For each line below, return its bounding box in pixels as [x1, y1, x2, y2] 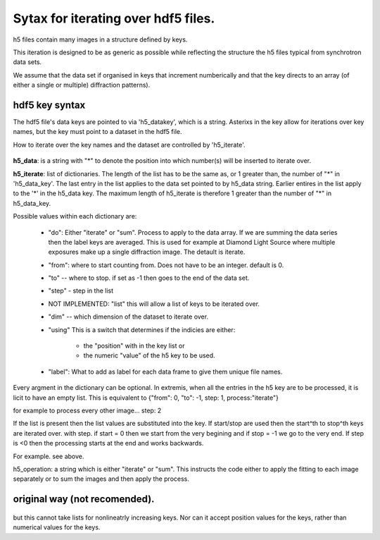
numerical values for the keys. [13, 523, 101, 532]
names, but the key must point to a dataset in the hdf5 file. [13, 128, 182, 136]
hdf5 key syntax [13, 99, 86, 111]
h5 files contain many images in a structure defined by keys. [13, 35, 188, 44]
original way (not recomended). [13, 493, 155, 505]
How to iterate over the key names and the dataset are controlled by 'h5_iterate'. [13, 140, 246, 149]
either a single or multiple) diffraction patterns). [13, 81, 151, 90]
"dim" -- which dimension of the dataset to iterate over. [48, 312, 209, 321]
